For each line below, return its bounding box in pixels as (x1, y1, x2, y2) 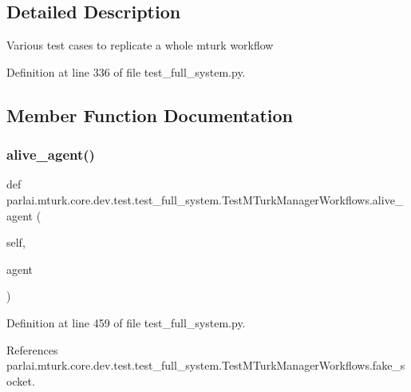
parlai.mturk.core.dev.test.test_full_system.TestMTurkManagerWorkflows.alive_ (6, 191, 404, 208)
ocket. (6, 372, 35, 389)
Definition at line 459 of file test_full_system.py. (6, 314, 246, 331)
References (6, 341, 58, 358)
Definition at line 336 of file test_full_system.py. (6, 63, 246, 80)
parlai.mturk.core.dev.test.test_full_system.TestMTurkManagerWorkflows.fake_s (6, 357, 405, 374)
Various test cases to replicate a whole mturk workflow (6, 37, 274, 53)
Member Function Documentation (6, 102, 294, 127)
